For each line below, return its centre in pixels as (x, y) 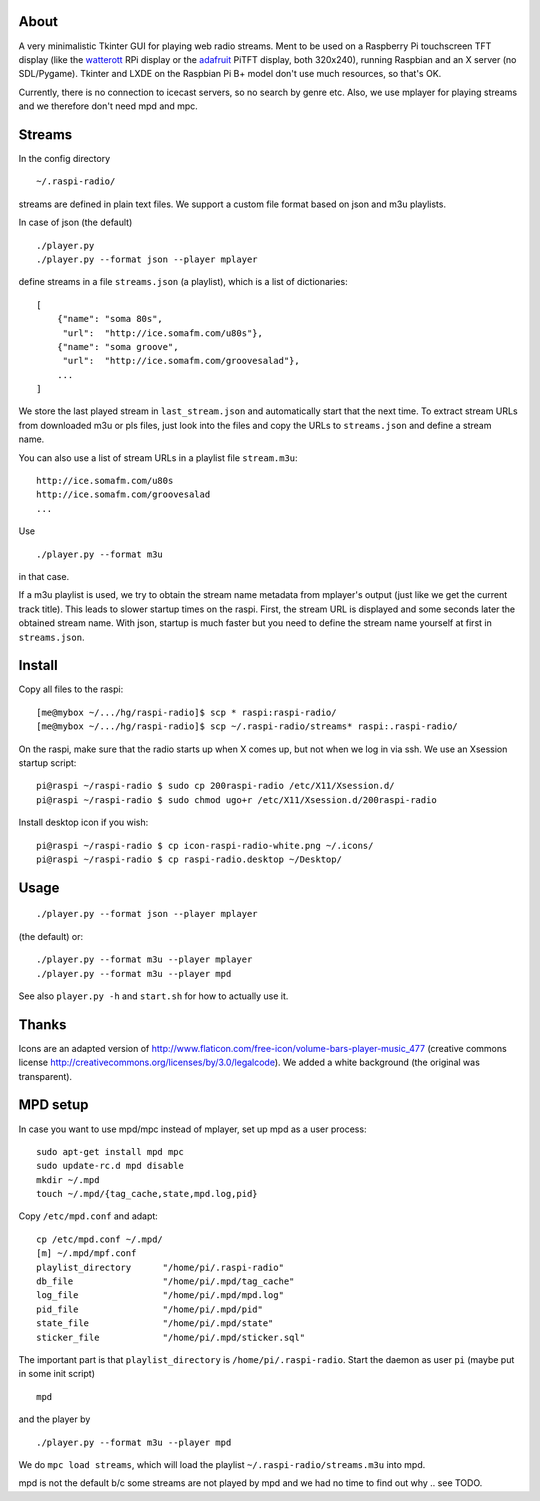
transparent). (45, 1076)
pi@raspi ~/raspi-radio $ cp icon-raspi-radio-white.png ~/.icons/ (205, 845)
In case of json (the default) (75, 222)
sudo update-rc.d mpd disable (110, 1166)
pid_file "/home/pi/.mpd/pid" (150, 1309)
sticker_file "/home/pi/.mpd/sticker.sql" (170, 1337)
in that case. (44, 576)
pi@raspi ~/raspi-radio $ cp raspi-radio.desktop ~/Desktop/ (189, 859)
